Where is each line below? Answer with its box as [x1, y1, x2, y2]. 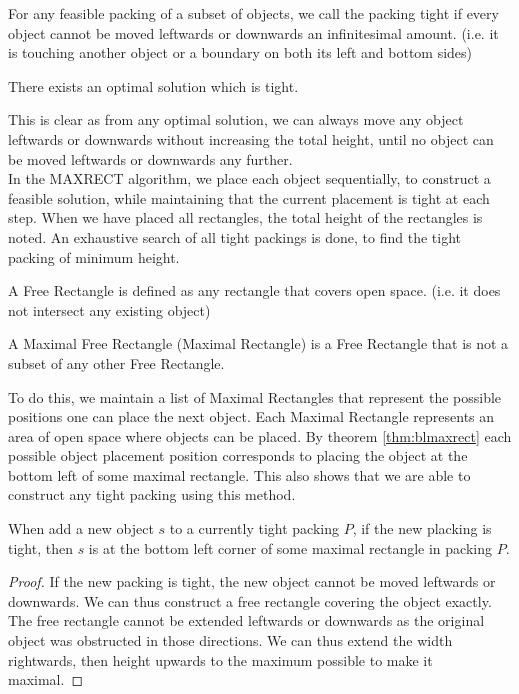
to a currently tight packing [169, 518, 339, 539]
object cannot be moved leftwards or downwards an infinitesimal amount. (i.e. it [8, 22, 499, 43]
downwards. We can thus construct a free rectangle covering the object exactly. [8, 590, 492, 611]
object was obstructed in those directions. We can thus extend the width [8, 630, 453, 651]
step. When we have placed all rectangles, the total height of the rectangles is [8, 207, 483, 228]
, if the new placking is [352, 518, 492, 539]
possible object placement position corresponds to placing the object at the [8, 445, 468, 466]
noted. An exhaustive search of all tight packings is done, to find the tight [8, 226, 462, 247]
